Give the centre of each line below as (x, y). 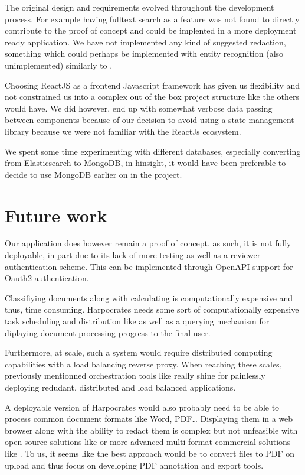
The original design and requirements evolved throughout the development (140, 7)
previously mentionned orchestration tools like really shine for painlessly (135, 375)
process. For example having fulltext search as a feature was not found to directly (152, 19)
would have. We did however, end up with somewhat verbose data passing (139, 108)
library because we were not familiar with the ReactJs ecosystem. (123, 131)
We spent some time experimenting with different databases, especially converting (153, 151)
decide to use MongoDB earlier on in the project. (94, 174)
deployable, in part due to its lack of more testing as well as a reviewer (133, 255)
